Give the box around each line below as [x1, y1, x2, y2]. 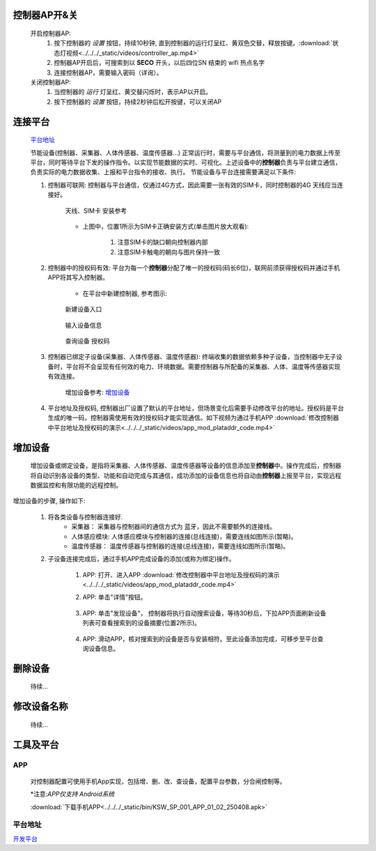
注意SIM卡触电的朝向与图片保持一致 [117, 247, 221, 256]
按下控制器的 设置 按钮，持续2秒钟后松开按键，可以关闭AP [54, 98, 222, 106]
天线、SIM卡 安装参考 [65, 206, 127, 215]
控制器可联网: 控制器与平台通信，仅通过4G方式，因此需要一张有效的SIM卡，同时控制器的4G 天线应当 [47, 181, 338, 189]
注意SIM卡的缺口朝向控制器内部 [117, 238, 208, 247]
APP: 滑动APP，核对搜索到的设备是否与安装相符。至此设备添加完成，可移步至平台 [82, 634, 318, 643]
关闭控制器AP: [30, 77, 71, 86]
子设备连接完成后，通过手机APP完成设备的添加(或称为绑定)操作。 [47, 555, 235, 563]
